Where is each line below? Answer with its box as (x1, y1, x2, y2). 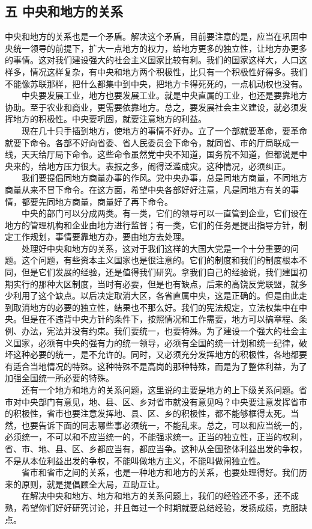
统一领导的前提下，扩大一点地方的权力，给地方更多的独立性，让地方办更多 (13, 41, 307, 54)
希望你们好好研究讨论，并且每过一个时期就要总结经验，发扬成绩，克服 (21, 501, 299, 513)
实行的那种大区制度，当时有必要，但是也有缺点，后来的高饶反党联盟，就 (13, 277, 299, 290)
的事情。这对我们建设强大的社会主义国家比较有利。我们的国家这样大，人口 (5, 54, 299, 66)
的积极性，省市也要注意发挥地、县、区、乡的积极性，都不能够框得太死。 (5, 407, 290, 420)
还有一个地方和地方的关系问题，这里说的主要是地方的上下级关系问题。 (21, 384, 299, 396)
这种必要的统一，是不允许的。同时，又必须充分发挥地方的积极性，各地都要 (13, 348, 307, 361)
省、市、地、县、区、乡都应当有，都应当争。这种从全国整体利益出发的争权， (5, 442, 307, 454)
